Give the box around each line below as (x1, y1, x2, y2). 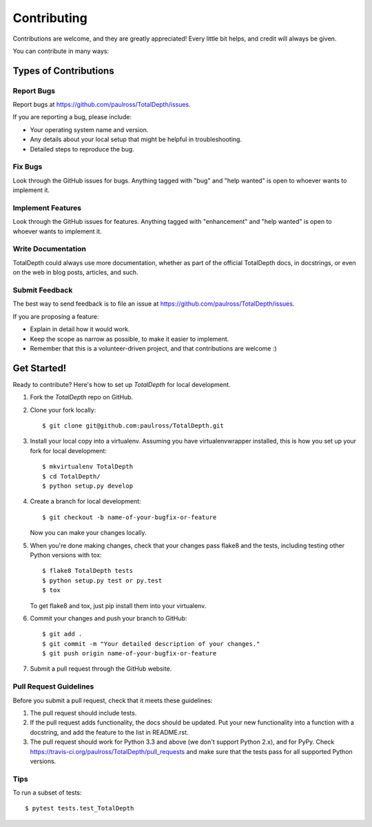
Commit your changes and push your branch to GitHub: (30, 614, 187, 622)
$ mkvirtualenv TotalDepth (42, 463, 134, 471)
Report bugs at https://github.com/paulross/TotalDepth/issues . (12, 101, 191, 109)
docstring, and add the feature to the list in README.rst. (30, 728, 189, 736)
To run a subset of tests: (12, 788, 82, 797)
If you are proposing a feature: (12, 312, 99, 320)
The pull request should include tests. (30, 709, 137, 717)
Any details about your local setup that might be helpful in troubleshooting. (30, 135, 242, 144)
